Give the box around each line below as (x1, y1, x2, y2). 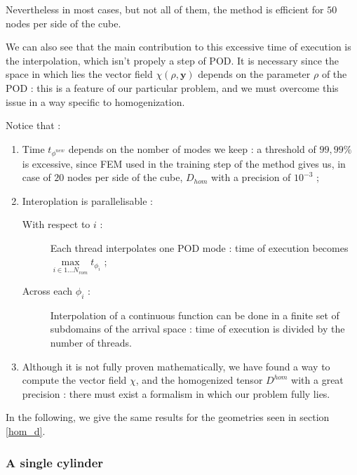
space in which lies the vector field (6, 67, 153, 81)
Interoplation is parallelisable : (22, 193, 153, 208)
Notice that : (6, 118, 61, 133)
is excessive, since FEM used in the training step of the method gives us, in (22, 156, 346, 170)
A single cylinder (6, 453, 104, 471)
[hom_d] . (6, 424, 46, 439)
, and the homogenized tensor (135, 373, 263, 387)
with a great (291, 373, 344, 387)
